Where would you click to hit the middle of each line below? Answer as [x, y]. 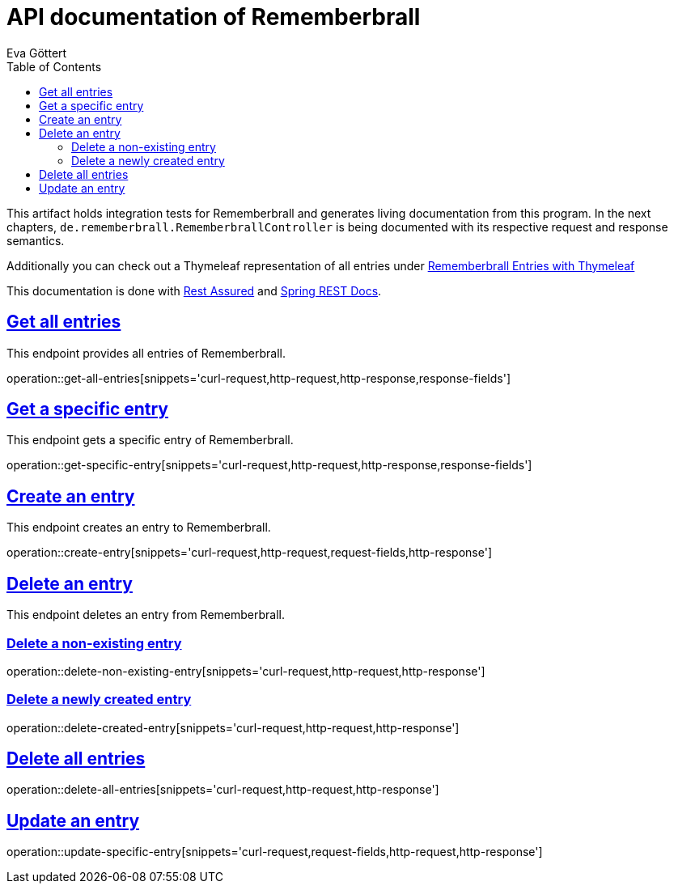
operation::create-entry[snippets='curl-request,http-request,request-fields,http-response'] [250, 553]
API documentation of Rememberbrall [214, 17]
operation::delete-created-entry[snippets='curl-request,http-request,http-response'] [233, 727]
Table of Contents [54, 66]
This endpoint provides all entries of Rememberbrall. [146, 353]
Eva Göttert [37, 53]
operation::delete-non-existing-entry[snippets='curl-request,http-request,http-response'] [246, 671]
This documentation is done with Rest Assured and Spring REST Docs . [194, 290]
